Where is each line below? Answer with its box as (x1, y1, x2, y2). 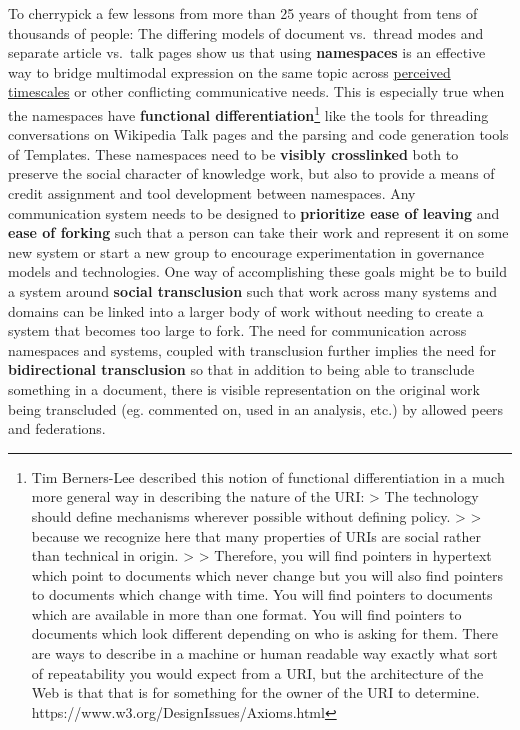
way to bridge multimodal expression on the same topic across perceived (8, 61, 451, 82)
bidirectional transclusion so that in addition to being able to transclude (8, 359, 475, 380)
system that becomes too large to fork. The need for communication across (8, 320, 467, 341)
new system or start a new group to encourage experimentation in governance (8, 241, 485, 262)
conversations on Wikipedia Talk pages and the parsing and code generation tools (8, 124, 509, 145)
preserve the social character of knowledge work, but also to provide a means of (8, 163, 495, 184)
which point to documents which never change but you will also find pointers (31, 564, 504, 585)
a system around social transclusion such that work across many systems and (8, 280, 497, 301)
